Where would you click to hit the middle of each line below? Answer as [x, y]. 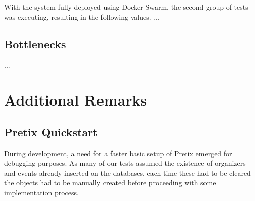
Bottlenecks [35, 44]
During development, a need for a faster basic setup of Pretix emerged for [118, 153]
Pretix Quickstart [51, 132]
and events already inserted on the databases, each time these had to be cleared [127, 172]
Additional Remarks [76, 100]
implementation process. [41, 192]
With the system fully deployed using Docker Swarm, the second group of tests [126, 7]
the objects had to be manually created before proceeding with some [110, 183]
